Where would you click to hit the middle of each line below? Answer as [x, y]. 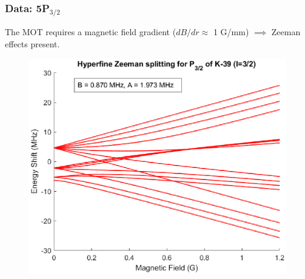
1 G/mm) [231, 32]
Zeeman [286, 32]
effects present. [32, 43]
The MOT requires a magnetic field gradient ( [91, 32]
